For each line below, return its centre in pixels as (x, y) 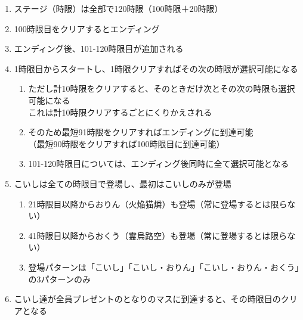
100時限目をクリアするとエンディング (87, 28)
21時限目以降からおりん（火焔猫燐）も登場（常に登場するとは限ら (158, 204)
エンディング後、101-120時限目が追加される (99, 49)
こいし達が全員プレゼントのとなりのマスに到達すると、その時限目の (147, 299)
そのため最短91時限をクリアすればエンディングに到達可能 (141, 132)
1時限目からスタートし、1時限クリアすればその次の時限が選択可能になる (156, 68)
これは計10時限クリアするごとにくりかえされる (120, 112)
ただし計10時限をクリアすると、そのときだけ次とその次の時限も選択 (162, 88)
